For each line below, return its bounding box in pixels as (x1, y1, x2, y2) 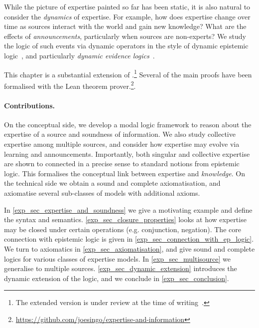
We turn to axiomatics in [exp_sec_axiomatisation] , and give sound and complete (4, 243, 255, 254)
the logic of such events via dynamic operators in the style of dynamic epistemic (4, 40, 249, 51)
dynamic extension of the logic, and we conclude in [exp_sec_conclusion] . (4, 273, 229, 283)
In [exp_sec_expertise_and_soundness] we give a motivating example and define (4, 204, 253, 215)
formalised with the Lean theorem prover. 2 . (4, 79, 136, 91)
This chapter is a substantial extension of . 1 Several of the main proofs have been (4, 67, 252, 79)
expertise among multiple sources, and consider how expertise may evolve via (4, 139, 240, 149)
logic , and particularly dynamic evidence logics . (4, 50, 155, 60)
